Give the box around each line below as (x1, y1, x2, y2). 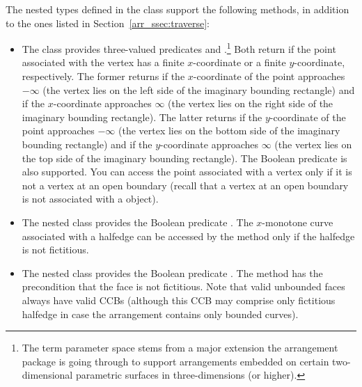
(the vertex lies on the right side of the (168, 96, 333, 111)
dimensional (22, 368, 73, 382)
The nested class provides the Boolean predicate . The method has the (22, 265, 323, 280)
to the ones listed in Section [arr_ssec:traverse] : (6, 15, 210, 30)
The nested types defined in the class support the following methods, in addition (6, 2, 349, 16)
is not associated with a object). (22, 191, 159, 206)
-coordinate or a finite (193, 55, 286, 70)
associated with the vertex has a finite (22, 55, 184, 70)
